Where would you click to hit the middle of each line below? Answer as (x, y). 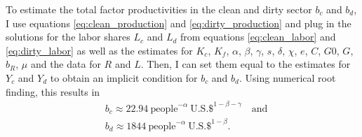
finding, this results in (53, 91)
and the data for (66, 64)
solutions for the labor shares (68, 37)
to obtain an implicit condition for (124, 77)
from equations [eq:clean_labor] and (258, 37)
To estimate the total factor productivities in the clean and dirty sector (159, 9)
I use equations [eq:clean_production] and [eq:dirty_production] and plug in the (179, 23)
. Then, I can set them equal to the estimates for (246, 64)
